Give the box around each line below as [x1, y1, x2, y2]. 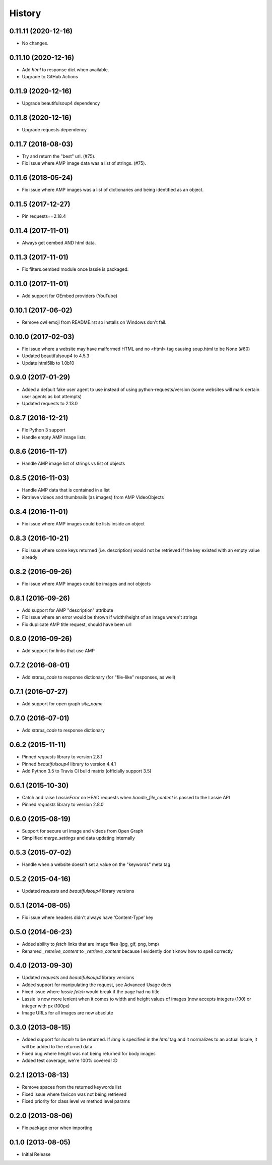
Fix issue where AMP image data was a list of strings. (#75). [22, 160, 146, 166]
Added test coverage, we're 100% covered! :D [22, 1057, 118, 1063]
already [22, 554, 38, 560]
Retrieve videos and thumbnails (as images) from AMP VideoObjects [22, 494, 164, 500]
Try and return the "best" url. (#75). [22, 153, 96, 159]
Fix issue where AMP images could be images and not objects [22, 580, 151, 587]
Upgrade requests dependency [22, 127, 87, 133]
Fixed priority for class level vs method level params [22, 1098, 130, 1104]
